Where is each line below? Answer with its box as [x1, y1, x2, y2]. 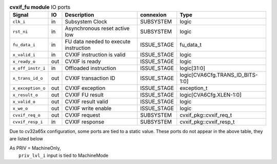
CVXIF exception [65, 85, 106, 92]
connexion [140, 11, 167, 19]
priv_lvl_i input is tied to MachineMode [18, 152, 109, 158]
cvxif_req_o [12, 112, 41, 118]
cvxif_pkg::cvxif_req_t [180, 112, 232, 119]
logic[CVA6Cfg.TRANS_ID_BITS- [180, 71, 259, 79]
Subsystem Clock [65, 18, 108, 25]
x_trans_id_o [12, 75, 43, 81]
